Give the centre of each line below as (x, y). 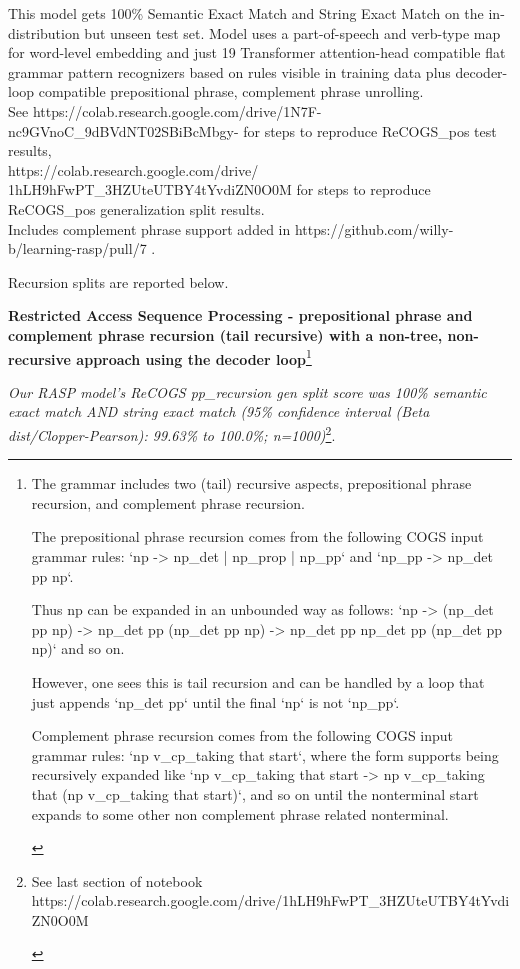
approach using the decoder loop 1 (194, 357)
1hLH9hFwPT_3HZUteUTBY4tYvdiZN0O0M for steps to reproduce (219, 189)
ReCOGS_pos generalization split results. (136, 208)
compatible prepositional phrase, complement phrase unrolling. (231, 91)
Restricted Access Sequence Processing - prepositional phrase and (240, 315)
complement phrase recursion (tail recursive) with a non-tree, (225, 334)
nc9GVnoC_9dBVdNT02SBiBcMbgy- (123, 130)
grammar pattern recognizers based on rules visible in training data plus (229, 71)
